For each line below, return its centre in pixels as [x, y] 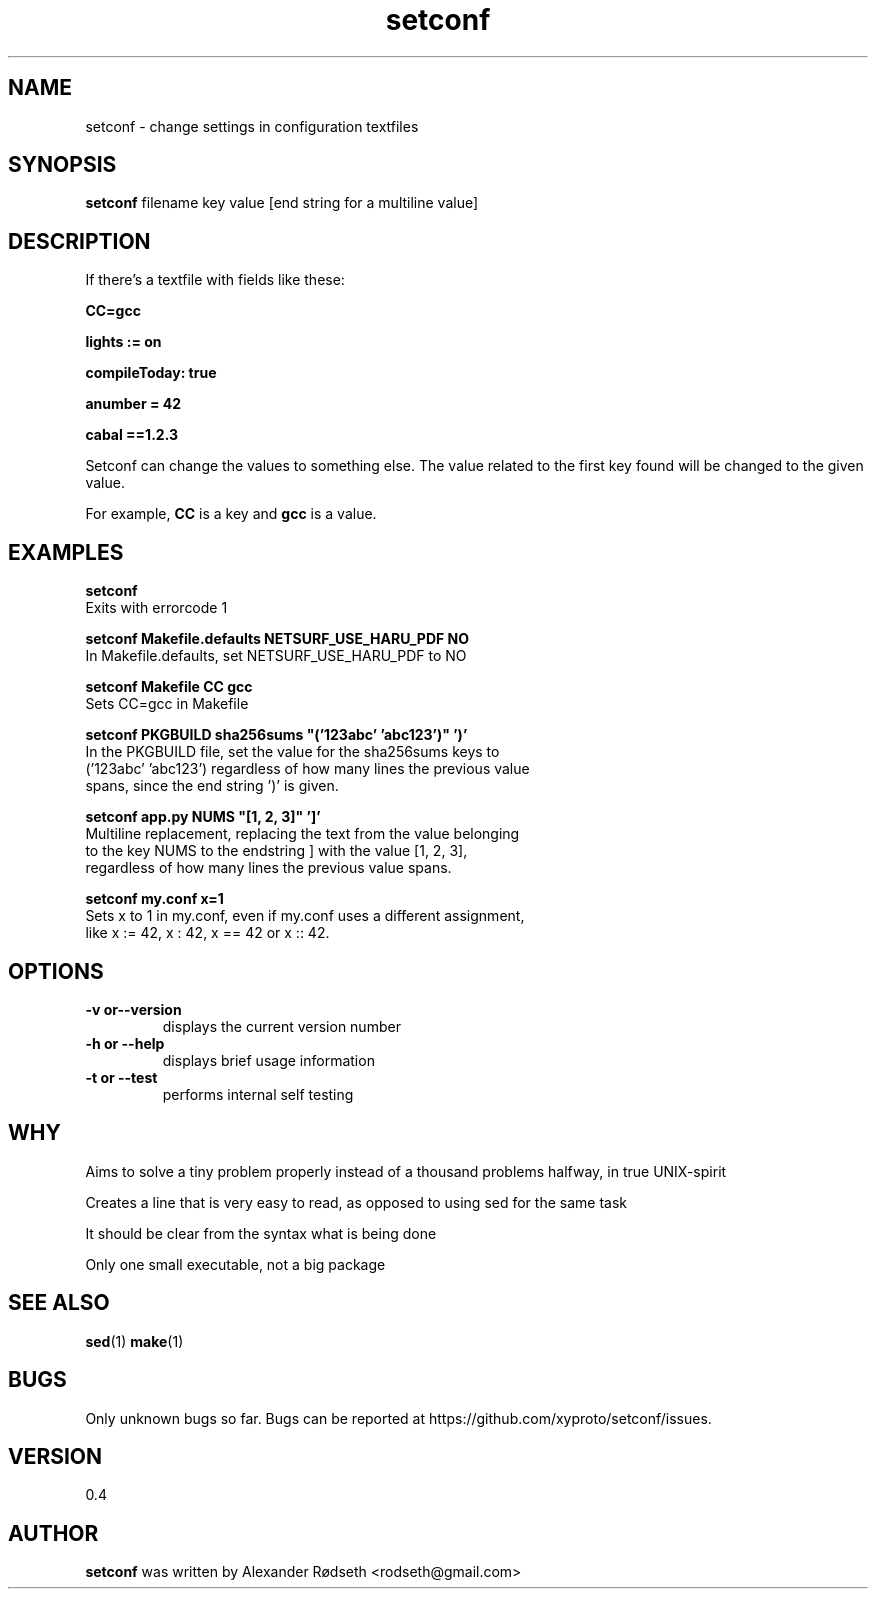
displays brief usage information [268, 1060]
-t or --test [121, 1077]
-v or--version [133, 1009]
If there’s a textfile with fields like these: [215, 280]
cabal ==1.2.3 [132, 435]
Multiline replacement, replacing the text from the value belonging [302, 834]
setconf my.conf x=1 [154, 899]
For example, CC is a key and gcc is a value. [231, 514]
